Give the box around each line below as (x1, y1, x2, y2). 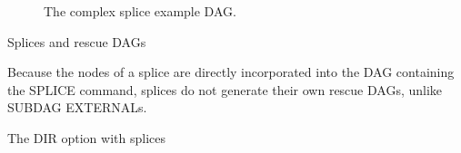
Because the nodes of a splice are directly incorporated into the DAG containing (7, 62, 455, 81)
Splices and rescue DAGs (7, 32, 146, 51)
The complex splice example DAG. (44, 2, 236, 20)
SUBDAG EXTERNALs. (7, 98, 147, 117)
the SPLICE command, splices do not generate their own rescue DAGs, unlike (7, 80, 443, 99)
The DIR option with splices (7, 128, 165, 147)
